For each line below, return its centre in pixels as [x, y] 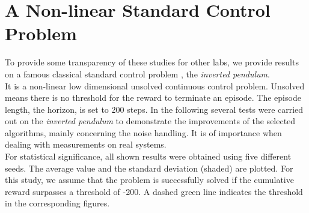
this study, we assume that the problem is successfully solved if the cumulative [149, 180]
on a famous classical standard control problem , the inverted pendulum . [137, 73]
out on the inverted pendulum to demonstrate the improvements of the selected [150, 121]
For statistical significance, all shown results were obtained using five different [148, 156]
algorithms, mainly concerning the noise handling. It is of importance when [143, 132]
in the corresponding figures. [57, 203]
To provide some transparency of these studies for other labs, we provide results [152, 62]
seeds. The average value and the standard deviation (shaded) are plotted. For [149, 168]
